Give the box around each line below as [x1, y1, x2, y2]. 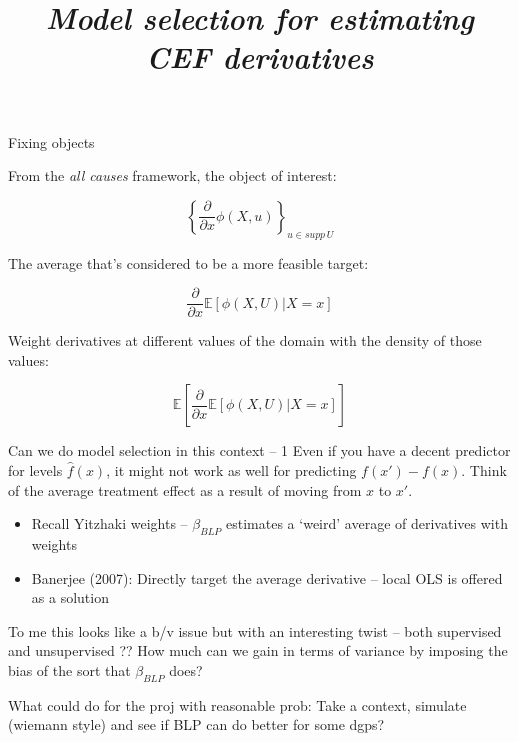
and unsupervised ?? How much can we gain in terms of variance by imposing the [8, 640, 508, 661]
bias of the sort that [8, 659, 131, 680]
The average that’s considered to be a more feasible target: [8, 252, 369, 273]
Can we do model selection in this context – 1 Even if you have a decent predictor [8, 440, 511, 461]
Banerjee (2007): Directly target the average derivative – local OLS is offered [31, 567, 503, 588]
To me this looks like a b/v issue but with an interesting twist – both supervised [8, 620, 502, 641]
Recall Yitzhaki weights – [31, 513, 188, 534]
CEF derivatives [146, 36, 374, 78]
